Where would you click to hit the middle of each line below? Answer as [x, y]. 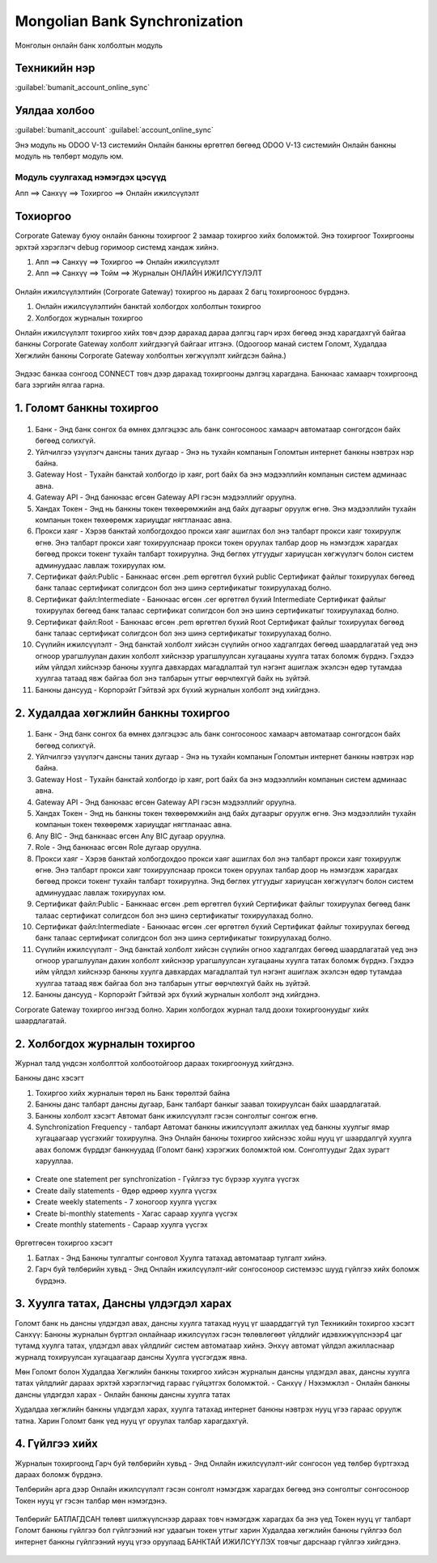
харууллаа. [54, 1161]
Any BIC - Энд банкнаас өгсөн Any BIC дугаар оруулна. [130, 836]
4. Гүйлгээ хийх [57, 1444]
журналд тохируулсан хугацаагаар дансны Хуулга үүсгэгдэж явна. [131, 1357]
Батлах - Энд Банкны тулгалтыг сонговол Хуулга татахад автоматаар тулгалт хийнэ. [181, 1258]
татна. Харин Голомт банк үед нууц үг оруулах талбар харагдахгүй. [132, 1421]
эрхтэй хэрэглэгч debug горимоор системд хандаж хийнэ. [117, 247]
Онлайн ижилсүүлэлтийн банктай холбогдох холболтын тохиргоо [148, 307]
